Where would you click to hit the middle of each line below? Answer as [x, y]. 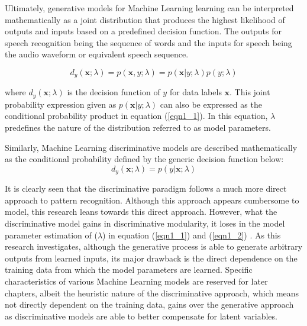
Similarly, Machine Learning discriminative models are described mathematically [151, 147]
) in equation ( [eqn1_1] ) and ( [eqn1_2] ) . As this [192, 235]
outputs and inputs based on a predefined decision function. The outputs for [143, 31]
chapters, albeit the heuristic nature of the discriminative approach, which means [152, 293]
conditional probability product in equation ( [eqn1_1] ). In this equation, [136, 116]
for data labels [195, 92]
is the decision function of [114, 92]
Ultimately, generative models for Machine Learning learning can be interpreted [149, 8]
